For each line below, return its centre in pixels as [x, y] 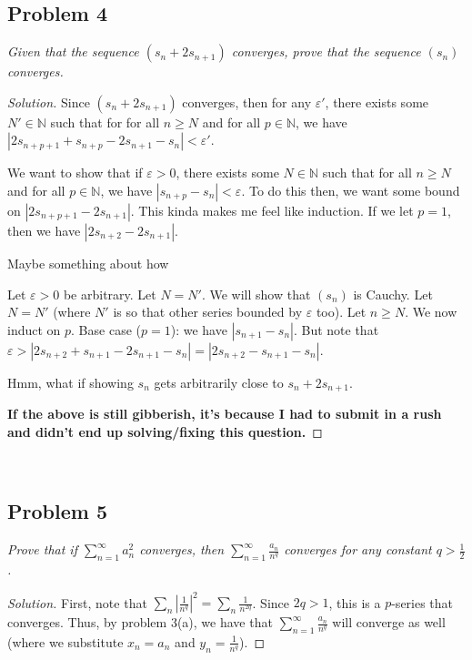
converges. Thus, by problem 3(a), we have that [140, 622]
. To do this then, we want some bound [351, 190]
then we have [44, 230]
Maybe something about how [88, 263]
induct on [34, 329]
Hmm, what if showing [70, 382]
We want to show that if [75, 173]
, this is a [355, 602]
